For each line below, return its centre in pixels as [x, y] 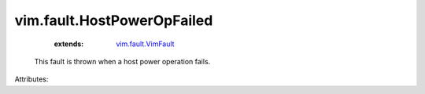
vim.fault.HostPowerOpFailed [114, 20]
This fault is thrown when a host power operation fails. [122, 61]
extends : [69, 44]
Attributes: [31, 79]
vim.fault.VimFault [145, 44]
